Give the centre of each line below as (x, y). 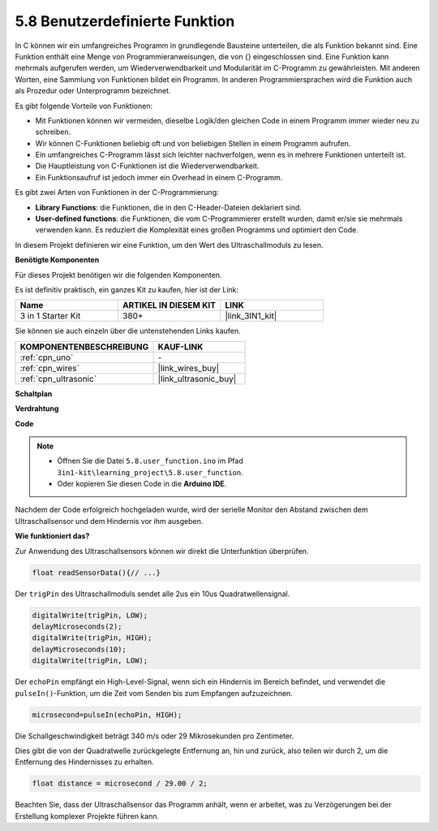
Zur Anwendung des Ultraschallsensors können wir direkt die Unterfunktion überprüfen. (162, 551)
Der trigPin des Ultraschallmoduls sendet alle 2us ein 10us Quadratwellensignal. (152, 594)
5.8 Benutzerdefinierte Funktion (125, 21)
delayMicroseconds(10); (79, 649)
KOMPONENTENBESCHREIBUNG (84, 347)
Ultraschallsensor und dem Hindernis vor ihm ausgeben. (109, 521)
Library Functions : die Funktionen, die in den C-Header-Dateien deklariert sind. (168, 207)
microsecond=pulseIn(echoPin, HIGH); (107, 714)
